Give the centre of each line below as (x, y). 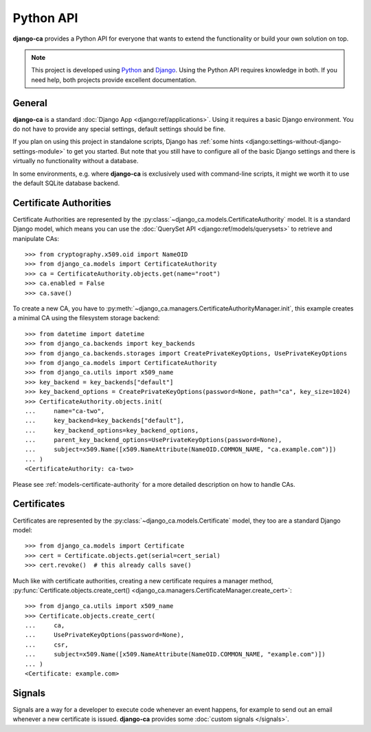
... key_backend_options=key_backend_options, (112, 430)
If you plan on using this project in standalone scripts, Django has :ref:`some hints (128, 142)
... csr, (47, 645)
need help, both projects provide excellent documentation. (114, 80)
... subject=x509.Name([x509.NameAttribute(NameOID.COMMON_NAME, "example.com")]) (175, 655)
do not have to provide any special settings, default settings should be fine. (119, 129)
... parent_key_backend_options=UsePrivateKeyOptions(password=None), (154, 440)
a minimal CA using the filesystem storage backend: (86, 318)
